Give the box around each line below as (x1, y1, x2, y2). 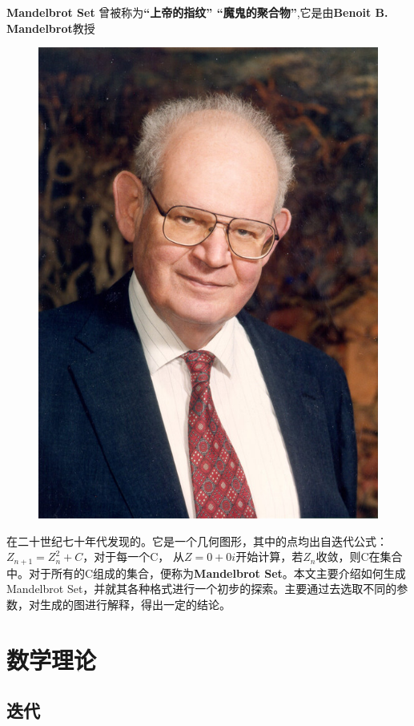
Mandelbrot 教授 (6, 19, 95, 36)
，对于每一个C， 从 (82, 548, 185, 565)
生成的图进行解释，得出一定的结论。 (39, 595, 231, 612)
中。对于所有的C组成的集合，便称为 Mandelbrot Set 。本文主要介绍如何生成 (6, 564, 406, 581)
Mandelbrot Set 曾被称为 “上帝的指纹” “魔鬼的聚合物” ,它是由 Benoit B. (6, 4, 388, 20)
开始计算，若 (235, 548, 303, 565)
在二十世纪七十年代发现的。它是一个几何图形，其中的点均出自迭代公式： (6, 532, 388, 549)
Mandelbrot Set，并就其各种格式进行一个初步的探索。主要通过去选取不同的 (6, 580, 397, 597)
